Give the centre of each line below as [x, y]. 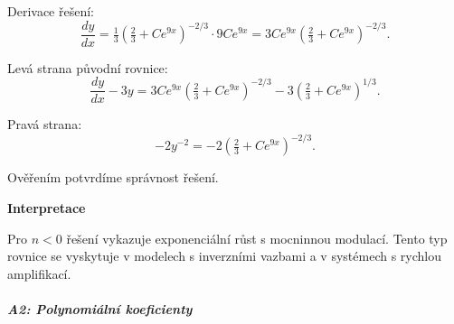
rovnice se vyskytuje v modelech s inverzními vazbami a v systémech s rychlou [225, 256]
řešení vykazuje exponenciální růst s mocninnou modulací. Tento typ [257, 238]
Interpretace [47, 208]
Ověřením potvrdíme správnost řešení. [113, 177]
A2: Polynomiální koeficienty [100, 308]
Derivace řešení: [51, 11]
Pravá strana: [45, 124]
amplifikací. [39, 273]
